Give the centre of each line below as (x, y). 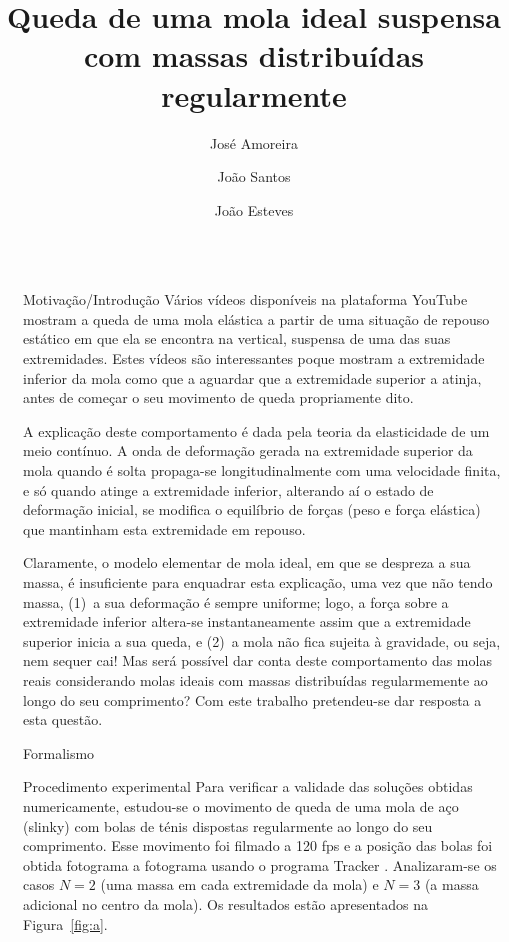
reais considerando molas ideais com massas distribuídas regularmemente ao (255, 679)
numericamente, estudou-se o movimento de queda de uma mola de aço (241, 805)
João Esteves (254, 209)
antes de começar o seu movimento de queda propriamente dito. (218, 397)
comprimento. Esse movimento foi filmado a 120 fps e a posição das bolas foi (258, 845)
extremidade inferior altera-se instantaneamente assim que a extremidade (247, 621)
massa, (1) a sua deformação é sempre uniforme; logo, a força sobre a (236, 601)
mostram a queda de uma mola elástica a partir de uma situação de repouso (256, 318)
